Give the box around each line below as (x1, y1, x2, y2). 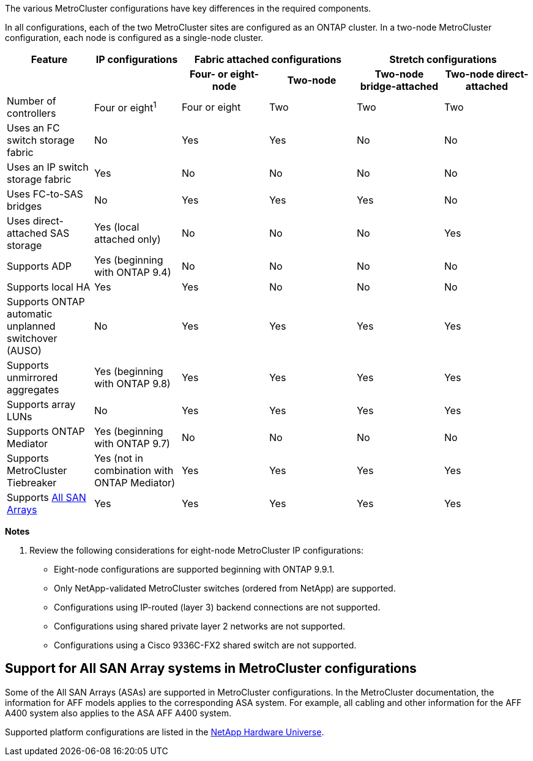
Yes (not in (94, 452, 143, 464)
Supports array (7, 398, 76, 410)
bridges (7, 200, 42, 212)
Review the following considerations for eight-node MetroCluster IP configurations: (29, 545, 363, 555)
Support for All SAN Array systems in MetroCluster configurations (5, 661, 417, 677)
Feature (31, 53, 68, 65)
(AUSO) (7, 344, 42, 357)
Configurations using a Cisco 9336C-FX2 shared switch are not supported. (54, 640, 357, 650)
